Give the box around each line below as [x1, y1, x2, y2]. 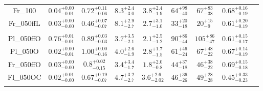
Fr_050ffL [8, 17, 40, 28]
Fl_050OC [8, 71, 41, 82]
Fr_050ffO [8, 58, 41, 69]
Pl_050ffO [8, 33, 41, 43]
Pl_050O [10, 45, 39, 56]
